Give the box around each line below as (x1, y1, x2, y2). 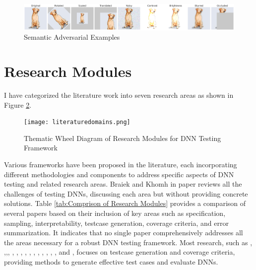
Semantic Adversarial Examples (24, 32, 120, 42)
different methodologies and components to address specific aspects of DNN (4, 169, 234, 179)
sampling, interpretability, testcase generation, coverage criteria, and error (4, 217, 229, 228)
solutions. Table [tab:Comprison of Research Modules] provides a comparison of (4, 198, 246, 208)
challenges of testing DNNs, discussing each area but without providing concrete (4, 188, 248, 199)
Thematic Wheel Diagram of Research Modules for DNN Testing (24, 133, 221, 143)
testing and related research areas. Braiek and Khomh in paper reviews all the (4, 179, 242, 189)
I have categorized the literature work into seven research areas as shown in (4, 89, 234, 100)
